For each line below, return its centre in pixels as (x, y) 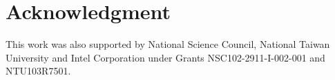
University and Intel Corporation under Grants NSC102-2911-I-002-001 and (165, 57)
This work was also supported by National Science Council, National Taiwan (168, 44)
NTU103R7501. (38, 71)
